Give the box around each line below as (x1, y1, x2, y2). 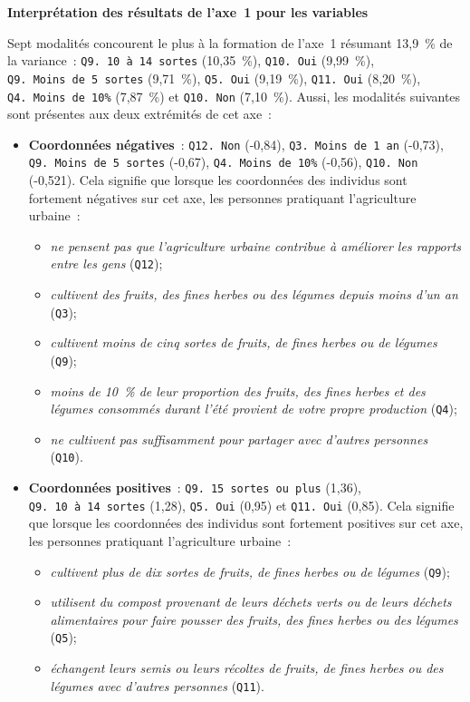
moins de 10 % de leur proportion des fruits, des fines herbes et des (50, 381, 426, 400)
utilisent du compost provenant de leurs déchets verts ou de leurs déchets (50, 592, 452, 611)
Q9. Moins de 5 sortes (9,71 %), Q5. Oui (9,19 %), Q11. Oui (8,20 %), (7, 68, 421, 87)
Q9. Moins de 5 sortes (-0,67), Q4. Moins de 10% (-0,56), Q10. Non (28, 152, 418, 171)
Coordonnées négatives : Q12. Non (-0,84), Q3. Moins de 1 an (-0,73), (28, 134, 444, 153)
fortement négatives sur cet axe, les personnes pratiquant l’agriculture (28, 188, 417, 207)
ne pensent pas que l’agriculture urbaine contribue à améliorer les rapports (50, 236, 462, 255)
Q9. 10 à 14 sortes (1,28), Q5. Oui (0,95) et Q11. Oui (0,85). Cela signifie (28, 495, 455, 514)
